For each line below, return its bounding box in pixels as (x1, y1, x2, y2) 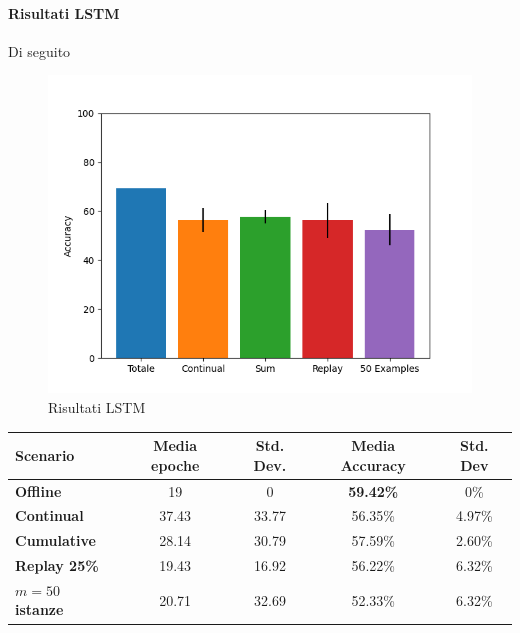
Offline (15, 480, 62, 501)
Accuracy (340, 454, 406, 475)
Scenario (15, 444, 75, 465)
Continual (15, 505, 84, 526)
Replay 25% (15, 555, 99, 576)
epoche (151, 454, 200, 475)
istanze (15, 599, 64, 620)
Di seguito (8, 40, 71, 61)
